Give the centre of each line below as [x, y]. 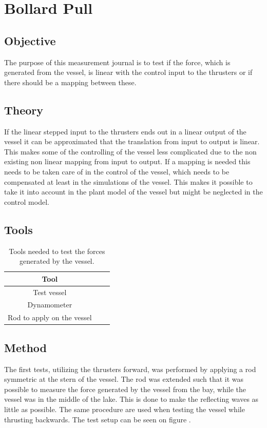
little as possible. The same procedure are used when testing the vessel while [125, 409]
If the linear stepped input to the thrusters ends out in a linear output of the [125, 131]
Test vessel [50, 292]
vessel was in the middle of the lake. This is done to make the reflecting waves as [131, 399]
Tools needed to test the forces [57, 251]
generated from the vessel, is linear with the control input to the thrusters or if [128, 72]
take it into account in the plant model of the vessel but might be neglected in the [133, 192]
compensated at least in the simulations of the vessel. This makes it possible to [128, 181]
